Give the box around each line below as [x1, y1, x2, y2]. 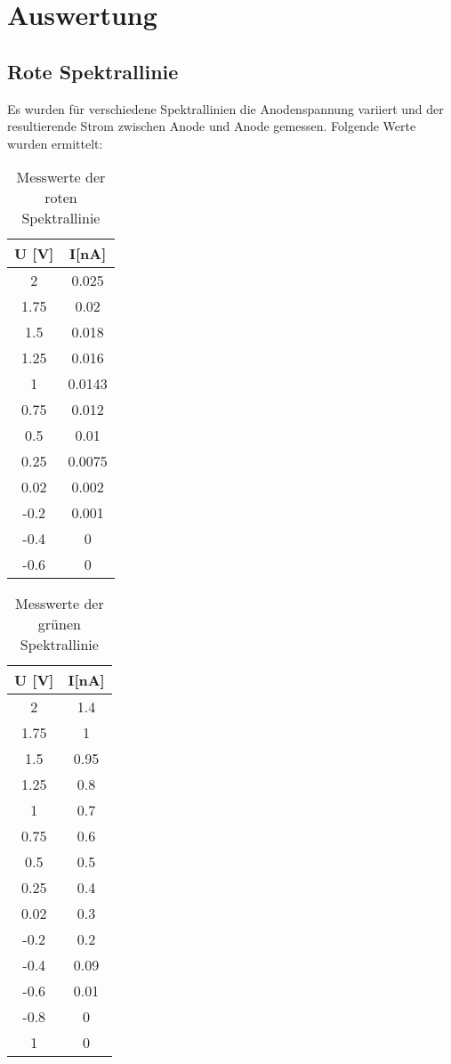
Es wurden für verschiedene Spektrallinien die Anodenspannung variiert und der [7, 99, 444, 118]
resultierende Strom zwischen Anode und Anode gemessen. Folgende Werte [7, 117, 416, 135]
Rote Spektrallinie [7, 57, 179, 85]
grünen [37, 613, 81, 635]
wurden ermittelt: [7, 134, 103, 152]
